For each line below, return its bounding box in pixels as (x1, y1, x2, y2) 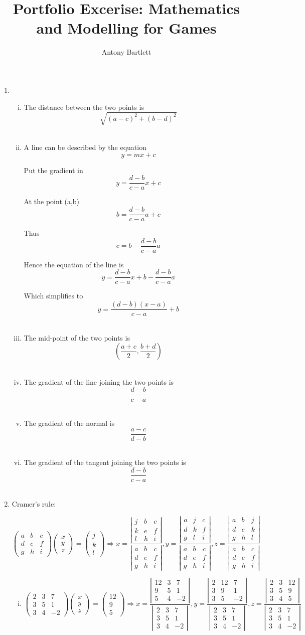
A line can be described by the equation (24, 142, 146, 152)
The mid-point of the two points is (24, 332, 130, 343)
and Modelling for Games (36, 18, 217, 38)
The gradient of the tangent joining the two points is (24, 457, 186, 467)
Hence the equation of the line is (24, 259, 124, 269)
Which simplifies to (24, 290, 83, 301)
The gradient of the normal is (24, 418, 115, 428)
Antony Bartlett (101, 47, 151, 57)
